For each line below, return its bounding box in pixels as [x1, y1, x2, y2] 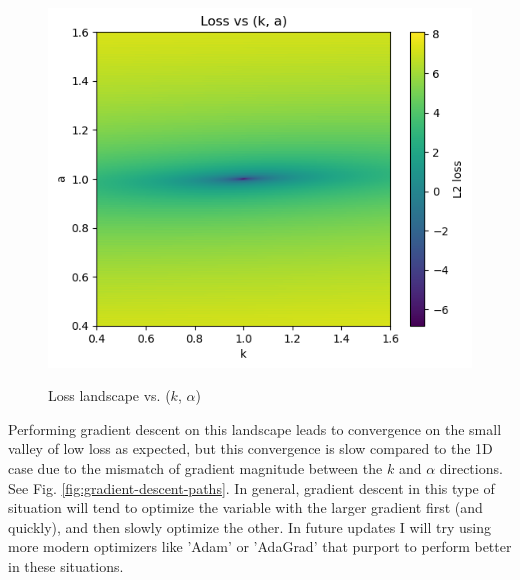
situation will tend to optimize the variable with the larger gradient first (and [8, 497, 483, 518]
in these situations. [8, 556, 124, 577]
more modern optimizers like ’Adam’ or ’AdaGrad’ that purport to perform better [8, 536, 512, 557]
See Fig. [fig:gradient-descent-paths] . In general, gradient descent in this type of [8, 477, 495, 498]
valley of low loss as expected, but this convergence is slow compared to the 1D [8, 438, 493, 459]
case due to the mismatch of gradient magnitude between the [8, 458, 383, 479]
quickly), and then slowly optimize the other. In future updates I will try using [8, 516, 491, 537]
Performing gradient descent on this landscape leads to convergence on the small [8, 418, 502, 439]
